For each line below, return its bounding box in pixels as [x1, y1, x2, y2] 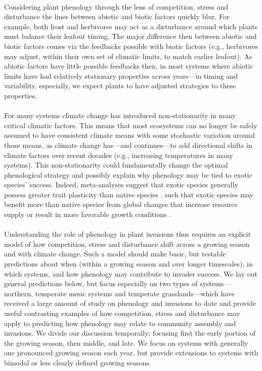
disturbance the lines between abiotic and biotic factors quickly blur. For [4, 11, 230, 22]
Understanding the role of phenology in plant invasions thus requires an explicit [4, 229, 251, 239]
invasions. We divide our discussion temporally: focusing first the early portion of [4, 328, 256, 338]
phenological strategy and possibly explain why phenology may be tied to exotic [4, 169, 252, 180]
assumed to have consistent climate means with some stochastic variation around [4, 130, 255, 140]
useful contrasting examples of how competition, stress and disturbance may [4, 308, 240, 318]
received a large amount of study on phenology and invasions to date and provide [4, 298, 256, 308]
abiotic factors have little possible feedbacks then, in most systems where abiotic [4, 61, 253, 71]
